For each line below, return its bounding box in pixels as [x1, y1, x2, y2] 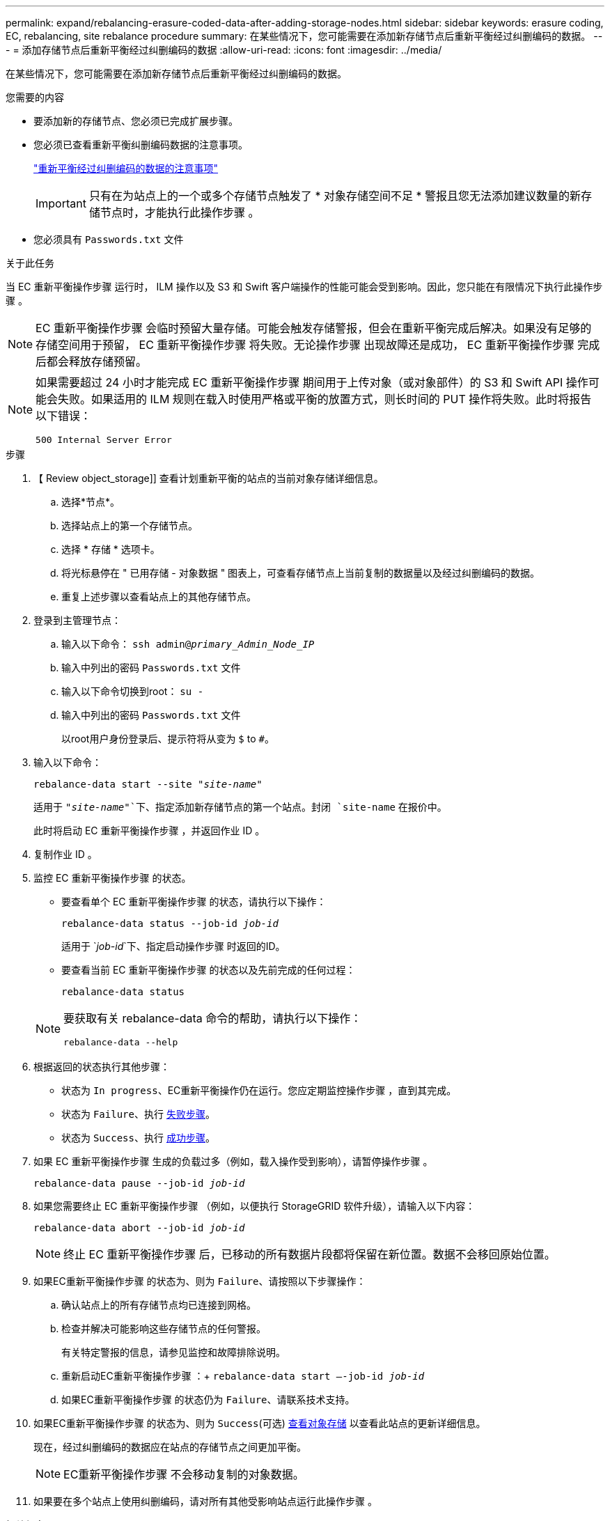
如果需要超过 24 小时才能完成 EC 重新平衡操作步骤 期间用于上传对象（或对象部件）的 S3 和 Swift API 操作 [36, 375, 588, 389]
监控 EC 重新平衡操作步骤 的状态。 [33, 872, 191, 884]
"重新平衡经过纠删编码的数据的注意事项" [33, 162, 219, 174]
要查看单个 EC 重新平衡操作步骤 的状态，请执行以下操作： [61, 896, 327, 907]
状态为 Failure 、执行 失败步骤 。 [61, 1108, 215, 1120]
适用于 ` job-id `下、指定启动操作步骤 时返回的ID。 [61, 940, 286, 952]
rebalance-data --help [63, 1037, 178, 1047]
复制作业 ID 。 [33, 848, 97, 860]
